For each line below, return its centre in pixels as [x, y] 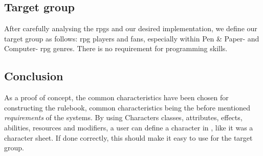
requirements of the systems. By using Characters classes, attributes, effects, [123, 117]
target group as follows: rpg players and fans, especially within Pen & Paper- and [132, 38]
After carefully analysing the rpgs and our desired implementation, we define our [131, 28]
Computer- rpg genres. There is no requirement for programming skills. [116, 48]
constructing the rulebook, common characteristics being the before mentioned [127, 107]
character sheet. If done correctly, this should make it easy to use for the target [128, 137]
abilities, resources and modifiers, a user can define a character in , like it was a [129, 127]
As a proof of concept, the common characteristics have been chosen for [116, 97]
